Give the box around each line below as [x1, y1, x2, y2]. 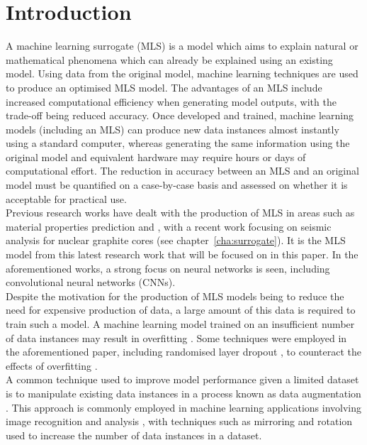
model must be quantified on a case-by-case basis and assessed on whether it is [6, 177, 348, 192]
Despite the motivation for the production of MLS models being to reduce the [6, 288, 344, 303]
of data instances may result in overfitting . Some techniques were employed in [6, 330, 347, 345]
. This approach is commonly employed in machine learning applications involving [6, 400, 361, 414]
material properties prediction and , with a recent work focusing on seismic [6, 219, 332, 234]
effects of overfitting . [6, 358, 98, 373]
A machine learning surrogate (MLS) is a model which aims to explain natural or [6, 38, 358, 53]
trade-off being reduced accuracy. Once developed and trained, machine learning [6, 108, 354, 123]
